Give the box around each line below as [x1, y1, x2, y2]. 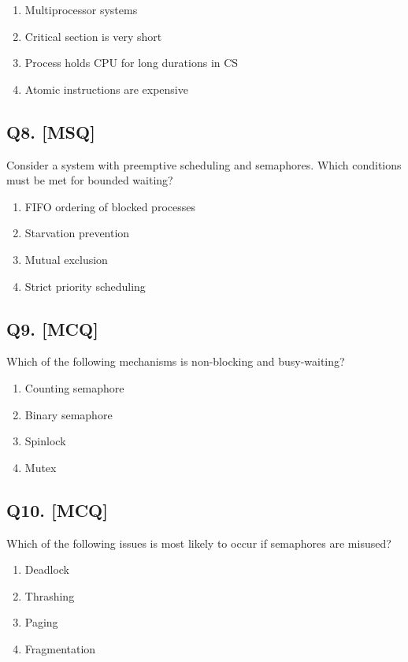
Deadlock [24, 561, 69, 578]
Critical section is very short [24, 28, 162, 44]
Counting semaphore [24, 379, 124, 396]
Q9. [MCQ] [6, 316, 98, 340]
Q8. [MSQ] [6, 119, 95, 143]
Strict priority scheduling [24, 277, 146, 294]
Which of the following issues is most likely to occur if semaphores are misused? [6, 534, 391, 551]
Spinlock [24, 433, 66, 449]
